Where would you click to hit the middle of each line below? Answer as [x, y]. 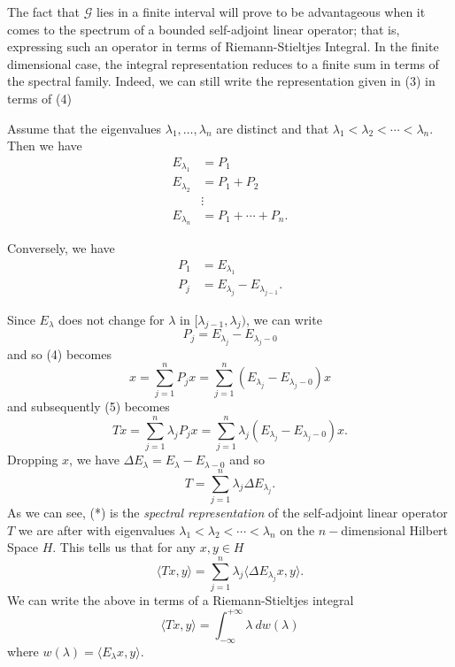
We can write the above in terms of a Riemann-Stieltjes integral [181, 599]
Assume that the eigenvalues [85, 128]
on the [297, 529]
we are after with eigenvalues [96, 529]
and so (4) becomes [59, 353]
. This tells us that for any [124, 547]
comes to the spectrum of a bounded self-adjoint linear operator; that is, [204, 29]
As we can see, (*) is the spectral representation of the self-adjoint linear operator [227, 512]
